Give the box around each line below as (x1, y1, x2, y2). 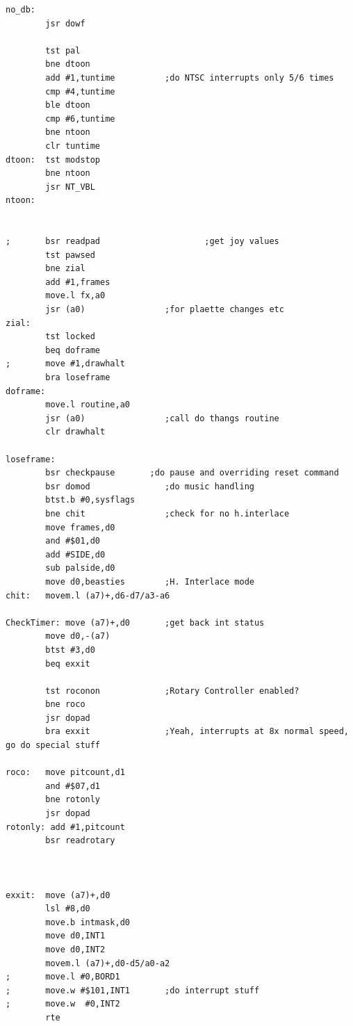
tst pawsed (45, 250, 95, 260)
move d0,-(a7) (45, 631, 110, 642)
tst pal (45, 45, 81, 56)
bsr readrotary (45, 836, 115, 846)
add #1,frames (45, 277, 110, 287)
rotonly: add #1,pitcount (6, 822, 125, 832)
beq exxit (45, 658, 90, 669)
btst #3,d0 (45, 644, 95, 655)
